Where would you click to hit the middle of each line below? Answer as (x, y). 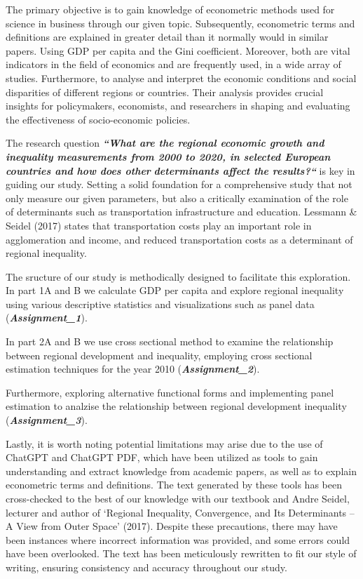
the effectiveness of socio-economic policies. (98, 119)
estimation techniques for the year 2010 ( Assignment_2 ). (133, 369)
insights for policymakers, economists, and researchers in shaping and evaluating (178, 106)
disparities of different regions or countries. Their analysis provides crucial (165, 92)
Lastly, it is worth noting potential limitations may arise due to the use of (164, 443)
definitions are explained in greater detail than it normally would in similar (167, 37)
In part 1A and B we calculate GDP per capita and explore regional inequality (175, 290)
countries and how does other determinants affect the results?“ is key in (180, 170)
